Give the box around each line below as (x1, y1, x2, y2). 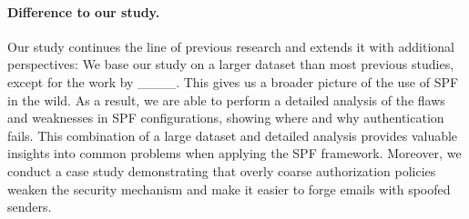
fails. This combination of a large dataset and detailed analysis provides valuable (7, 125, 458, 144)
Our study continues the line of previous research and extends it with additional (7, 36, 454, 55)
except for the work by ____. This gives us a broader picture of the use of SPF (7, 72, 459, 91)
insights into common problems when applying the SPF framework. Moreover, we (7, 144, 462, 163)
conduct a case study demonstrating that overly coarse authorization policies (7, 161, 436, 180)
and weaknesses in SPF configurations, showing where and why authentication (7, 108, 444, 127)
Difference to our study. (7, 2, 160, 21)
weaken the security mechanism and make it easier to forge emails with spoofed (7, 179, 451, 198)
